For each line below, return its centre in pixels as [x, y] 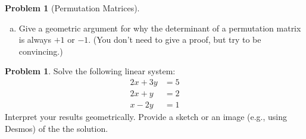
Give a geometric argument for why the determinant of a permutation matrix [160, 28]
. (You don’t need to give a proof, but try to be [175, 40]
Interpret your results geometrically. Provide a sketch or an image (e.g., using [146, 117]
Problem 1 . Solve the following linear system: [90, 71]
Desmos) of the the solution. [57, 128]
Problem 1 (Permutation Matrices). [72, 8]
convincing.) [41, 51]
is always [35, 40]
